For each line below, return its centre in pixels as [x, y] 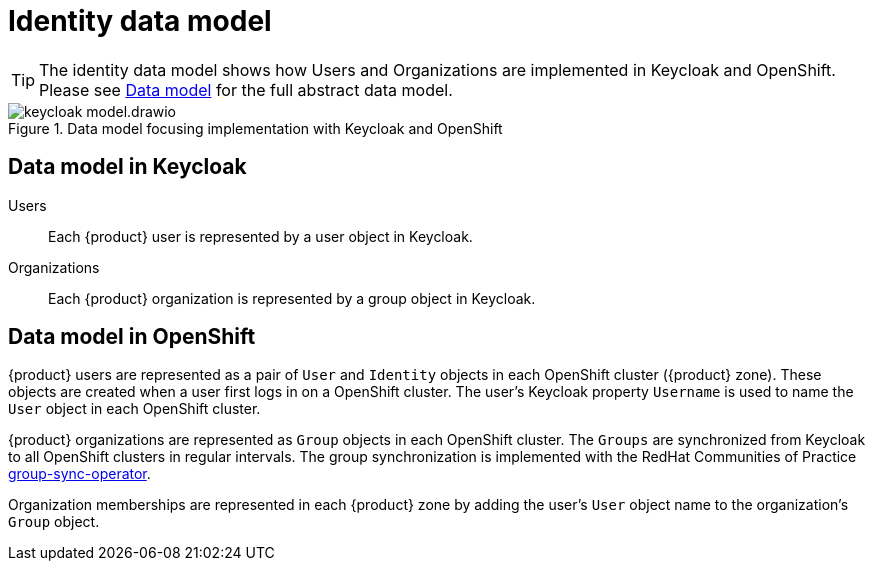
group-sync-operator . [79, 474]
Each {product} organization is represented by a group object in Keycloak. [292, 298]
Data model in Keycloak [127, 167]
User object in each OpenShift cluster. [134, 409]
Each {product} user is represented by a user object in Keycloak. [260, 236]
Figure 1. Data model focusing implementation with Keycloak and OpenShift [255, 128]
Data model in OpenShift [132, 337]
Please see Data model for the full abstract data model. [246, 89]
